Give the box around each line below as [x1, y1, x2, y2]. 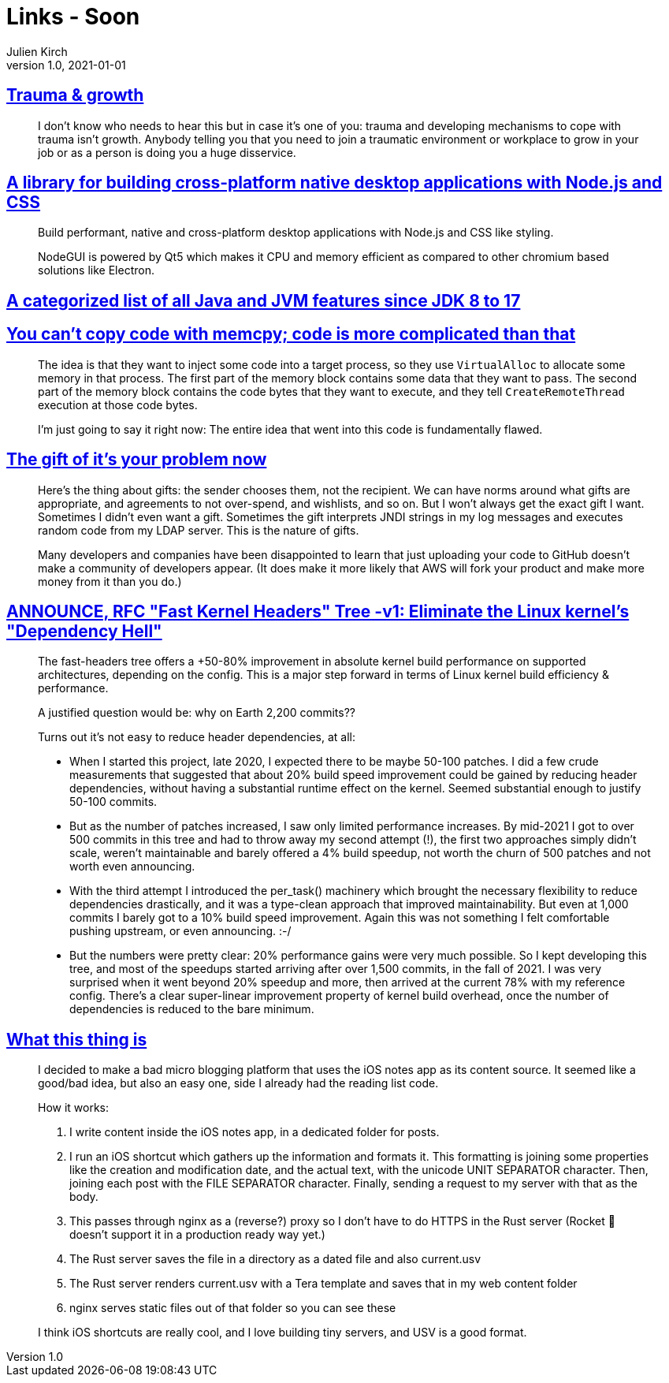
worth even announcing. [69, 859, 195, 874]
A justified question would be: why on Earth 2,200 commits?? [38, 706, 355, 720]
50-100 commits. [69, 795, 158, 809]
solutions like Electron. [38, 263, 154, 278]
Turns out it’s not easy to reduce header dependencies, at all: [38, 730, 355, 744]
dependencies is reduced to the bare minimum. [69, 1002, 314, 1016]
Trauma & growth [6, 85, 144, 106]
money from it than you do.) [38, 574, 182, 588]
